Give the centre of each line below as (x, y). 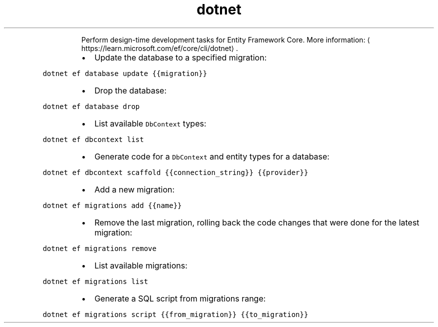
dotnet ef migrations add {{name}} (112, 205)
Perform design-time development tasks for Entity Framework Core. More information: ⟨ (226, 39)
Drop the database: (130, 90)
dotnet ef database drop (91, 106)
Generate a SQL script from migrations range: (180, 298)
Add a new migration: (134, 189)
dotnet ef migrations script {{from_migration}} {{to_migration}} (175, 314)
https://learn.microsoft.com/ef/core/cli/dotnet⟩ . (159, 48)
